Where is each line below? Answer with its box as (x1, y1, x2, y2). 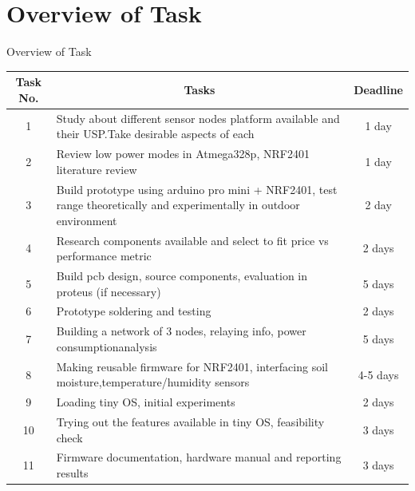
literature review (56, 160, 137, 177)
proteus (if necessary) (56, 283, 161, 299)
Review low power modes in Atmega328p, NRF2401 (56, 145, 310, 162)
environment (56, 212, 117, 228)
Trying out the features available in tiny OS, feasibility (56, 414, 325, 430)
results (56, 465, 89, 481)
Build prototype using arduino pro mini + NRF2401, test (56, 180, 338, 197)
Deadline (354, 81, 403, 98)
